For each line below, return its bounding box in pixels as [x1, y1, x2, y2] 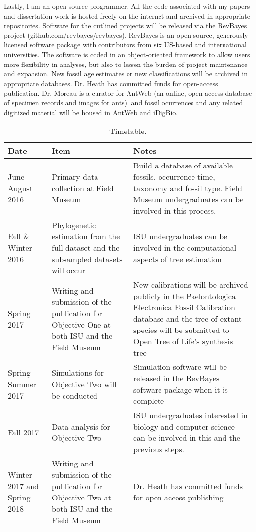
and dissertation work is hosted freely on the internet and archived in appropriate [4, 10, 250, 21]
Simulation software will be [133, 361, 227, 373]
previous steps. [133, 443, 184, 455]
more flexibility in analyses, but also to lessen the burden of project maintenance [4, 59, 248, 69]
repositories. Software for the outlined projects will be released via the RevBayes [4, 20, 247, 31]
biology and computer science [133, 421, 235, 432]
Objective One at [52, 318, 111, 330]
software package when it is [133, 384, 228, 396]
